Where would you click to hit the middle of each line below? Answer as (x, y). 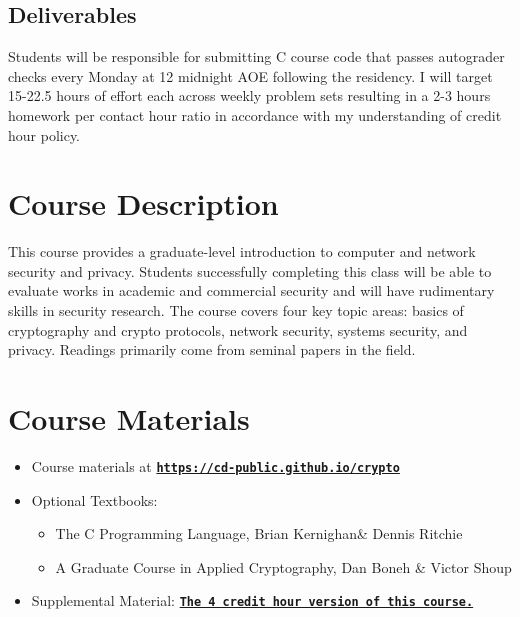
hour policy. (44, 134)
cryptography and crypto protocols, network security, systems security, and (238, 329)
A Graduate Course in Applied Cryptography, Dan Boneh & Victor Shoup (283, 566)
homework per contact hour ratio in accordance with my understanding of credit (255, 114)
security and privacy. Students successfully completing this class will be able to (250, 270)
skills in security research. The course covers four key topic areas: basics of (236, 310)
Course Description (143, 203)
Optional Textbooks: (94, 499)
